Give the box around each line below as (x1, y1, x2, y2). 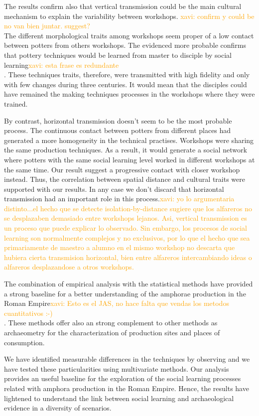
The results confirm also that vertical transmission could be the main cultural (4, 1, 242, 11)
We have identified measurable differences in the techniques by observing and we (4, 354, 250, 364)
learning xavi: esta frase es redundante (4, 59, 119, 70)
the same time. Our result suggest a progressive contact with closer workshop (4, 164, 240, 174)
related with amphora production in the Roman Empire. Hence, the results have (4, 383, 249, 393)
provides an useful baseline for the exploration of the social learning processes (4, 373, 241, 384)
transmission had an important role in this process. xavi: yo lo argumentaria (4, 193, 235, 204)
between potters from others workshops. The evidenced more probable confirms (4, 40, 246, 50)
